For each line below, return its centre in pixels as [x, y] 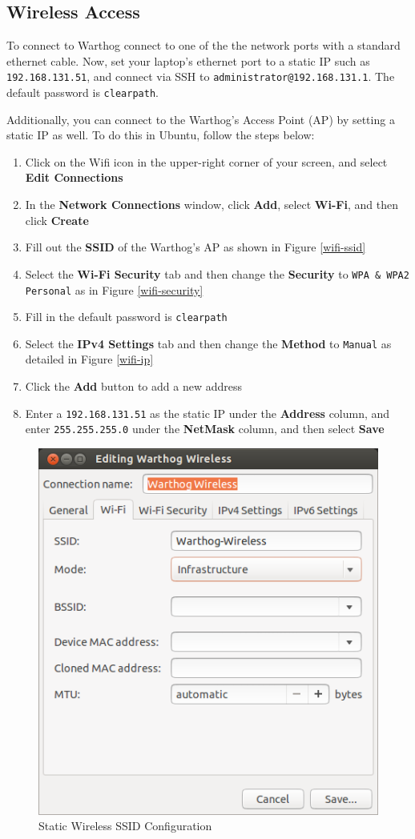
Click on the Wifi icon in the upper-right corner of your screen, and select [206, 161]
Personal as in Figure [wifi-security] [114, 289]
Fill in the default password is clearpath [126, 317]
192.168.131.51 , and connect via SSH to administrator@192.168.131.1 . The [201, 76]
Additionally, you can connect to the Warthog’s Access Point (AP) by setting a [201, 119]
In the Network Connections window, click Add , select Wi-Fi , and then [212, 205]
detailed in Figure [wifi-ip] [89, 359]
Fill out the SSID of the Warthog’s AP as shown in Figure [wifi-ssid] [195, 247]
